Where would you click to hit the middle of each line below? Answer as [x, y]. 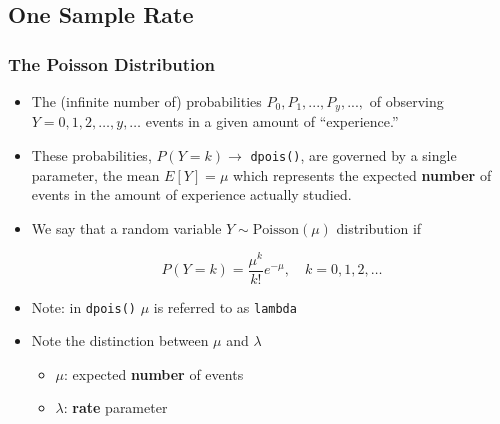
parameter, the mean [95, 174]
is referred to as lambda [225, 306]
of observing [406, 101]
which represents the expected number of [362, 174]
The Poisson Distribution [112, 63]
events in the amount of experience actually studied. [191, 194]
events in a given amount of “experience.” [272, 121]
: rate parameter [115, 407]
